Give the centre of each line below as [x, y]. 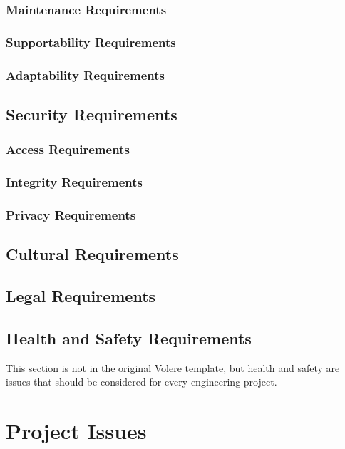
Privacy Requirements [71, 214]
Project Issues [76, 430]
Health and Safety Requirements [129, 337]
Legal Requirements [81, 296]
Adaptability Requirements [85, 74]
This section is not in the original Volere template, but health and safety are [173, 367]
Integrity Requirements [74, 182]
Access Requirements [68, 149]
